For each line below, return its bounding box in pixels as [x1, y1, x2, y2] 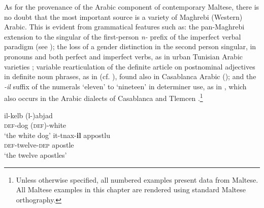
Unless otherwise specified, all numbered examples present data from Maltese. [16, 174, 258, 185]
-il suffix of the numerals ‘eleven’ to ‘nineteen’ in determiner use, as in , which [4, 81, 247, 91]
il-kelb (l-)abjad [4, 110, 53, 120]
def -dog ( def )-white [4, 120, 67, 130]
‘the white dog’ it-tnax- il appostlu [4, 129, 110, 140]
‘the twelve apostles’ [4, 149, 67, 160]
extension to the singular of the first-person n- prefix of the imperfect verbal [4, 31, 241, 42]
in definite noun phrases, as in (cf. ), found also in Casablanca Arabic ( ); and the [4, 71, 256, 82]
